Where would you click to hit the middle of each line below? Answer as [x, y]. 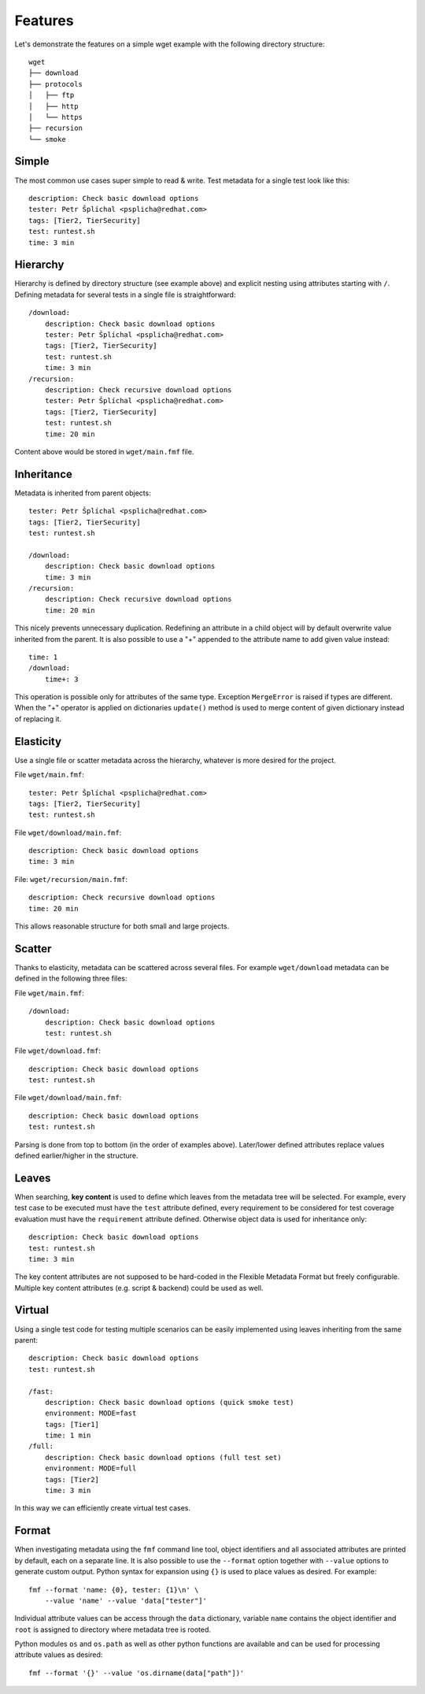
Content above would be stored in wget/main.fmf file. [104, 451]
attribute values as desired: [59, 1655]
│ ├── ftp [52, 95]
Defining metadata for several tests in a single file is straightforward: [125, 295]
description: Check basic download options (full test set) [163, 1457]
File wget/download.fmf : [58, 1051]
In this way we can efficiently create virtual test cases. [103, 1508]
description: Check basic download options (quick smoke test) [169, 1402]
